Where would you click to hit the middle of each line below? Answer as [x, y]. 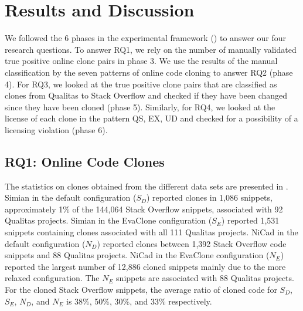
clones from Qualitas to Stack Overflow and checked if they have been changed [146, 95]
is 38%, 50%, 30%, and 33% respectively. [139, 301]
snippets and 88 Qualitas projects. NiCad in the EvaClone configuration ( [137, 255]
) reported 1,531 [250, 220]
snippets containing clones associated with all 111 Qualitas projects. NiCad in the [151, 232]
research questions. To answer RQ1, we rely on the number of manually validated [151, 49]
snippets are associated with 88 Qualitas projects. [205, 278]
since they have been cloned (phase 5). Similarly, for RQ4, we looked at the [140, 107]
